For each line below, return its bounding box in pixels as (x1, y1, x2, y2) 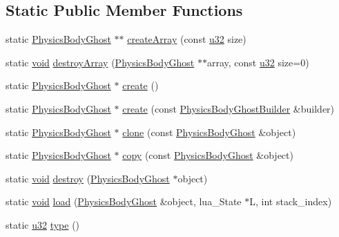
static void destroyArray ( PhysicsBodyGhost (6, 55, 195, 69)
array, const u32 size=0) (206, 55, 309, 69)
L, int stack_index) (249, 194, 332, 209)
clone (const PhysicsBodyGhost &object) (122, 124, 296, 139)
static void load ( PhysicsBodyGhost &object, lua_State (6, 194, 242, 209)
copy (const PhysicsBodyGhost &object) (122, 148, 293, 162)
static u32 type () (6, 217, 80, 231)
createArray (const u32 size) (127, 32, 246, 46)
